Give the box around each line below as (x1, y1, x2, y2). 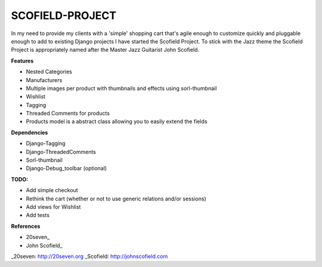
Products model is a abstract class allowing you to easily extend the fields (26, 118, 208, 125)
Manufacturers (26, 76, 63, 83)
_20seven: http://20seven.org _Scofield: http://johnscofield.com (11, 253, 168, 260)
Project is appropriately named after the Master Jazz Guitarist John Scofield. (11, 46, 200, 54)
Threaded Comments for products (26, 110, 110, 117)
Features (11, 57, 34, 64)
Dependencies (11, 128, 48, 136)
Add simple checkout (26, 187, 78, 194)
